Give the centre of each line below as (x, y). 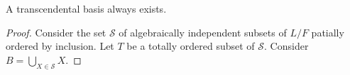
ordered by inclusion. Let (60, 46)
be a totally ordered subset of (191, 46)
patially (328, 32)
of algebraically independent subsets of (203, 32)
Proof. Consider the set (56, 32)
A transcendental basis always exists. (86, 8)
